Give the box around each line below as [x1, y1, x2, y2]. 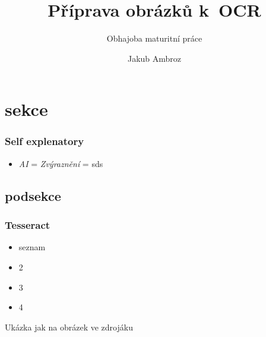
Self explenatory [5, 134, 84, 149]
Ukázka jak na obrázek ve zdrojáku [5, 320, 133, 333]
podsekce [5, 186, 61, 204]
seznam [18, 241, 46, 253]
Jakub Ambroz [127, 52, 182, 64]
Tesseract [5, 218, 50, 232]
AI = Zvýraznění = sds [18, 157, 103, 169]
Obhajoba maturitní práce [106, 32, 202, 45]
